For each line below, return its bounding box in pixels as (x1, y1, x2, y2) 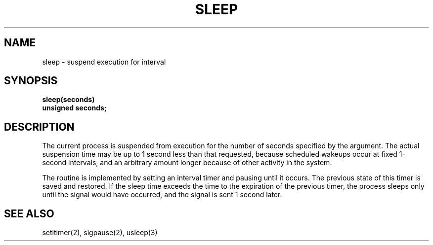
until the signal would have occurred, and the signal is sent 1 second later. (42, 190, 282, 199)
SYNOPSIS (4, 74, 58, 87)
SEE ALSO (4, 207, 54, 220)
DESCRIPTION (4, 120, 75, 133)
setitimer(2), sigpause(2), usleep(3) (42, 228, 158, 237)
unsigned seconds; (42, 104, 107, 112)
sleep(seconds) (42, 95, 95, 104)
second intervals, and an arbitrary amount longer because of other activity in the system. (42, 158, 332, 167)
